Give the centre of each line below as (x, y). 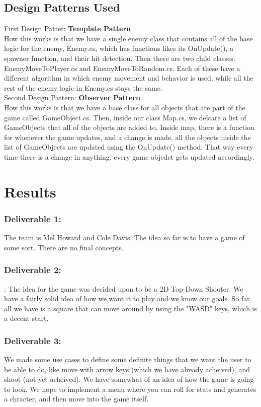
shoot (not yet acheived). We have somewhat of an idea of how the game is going (129, 379)
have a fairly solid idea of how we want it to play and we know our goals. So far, (128, 298)
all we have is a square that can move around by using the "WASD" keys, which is (131, 308)
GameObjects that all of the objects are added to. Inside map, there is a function (129, 127)
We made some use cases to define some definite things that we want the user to (128, 359)
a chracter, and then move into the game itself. (76, 399)
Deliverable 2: (33, 270)
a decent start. (26, 318)
